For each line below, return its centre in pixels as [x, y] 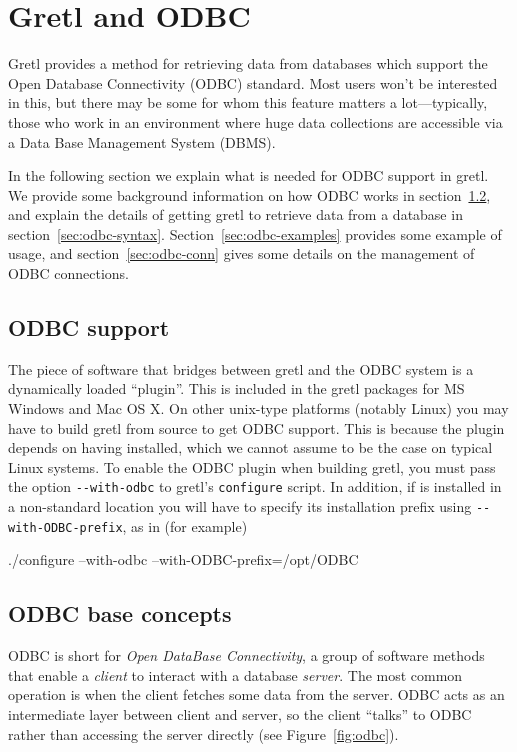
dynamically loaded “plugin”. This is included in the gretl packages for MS [236, 388]
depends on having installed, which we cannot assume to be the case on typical [250, 447]
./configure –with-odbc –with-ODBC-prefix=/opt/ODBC [183, 559]
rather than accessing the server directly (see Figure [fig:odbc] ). [203, 733]
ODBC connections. [69, 273]
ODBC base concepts [120, 613]
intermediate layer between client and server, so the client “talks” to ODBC [240, 713]
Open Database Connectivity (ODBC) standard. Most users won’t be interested [253, 82]
